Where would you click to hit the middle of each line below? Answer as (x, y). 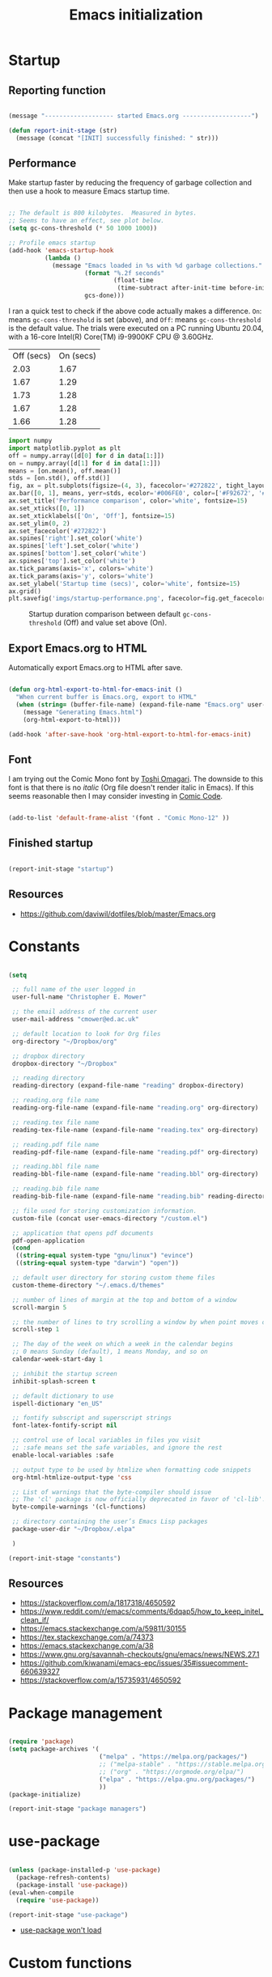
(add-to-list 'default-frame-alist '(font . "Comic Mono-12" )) (119, 818)
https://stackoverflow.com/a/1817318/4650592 (98, 1603)
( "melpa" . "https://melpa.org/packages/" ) (173, 1757)
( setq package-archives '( (54, 1750)
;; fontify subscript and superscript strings (92, 1418)
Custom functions (70, 1963)
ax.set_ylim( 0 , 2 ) (39, 524)
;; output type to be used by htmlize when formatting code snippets (132, 1470)
